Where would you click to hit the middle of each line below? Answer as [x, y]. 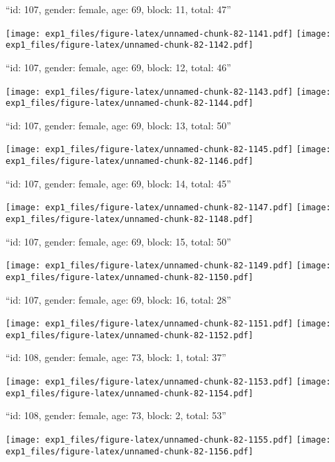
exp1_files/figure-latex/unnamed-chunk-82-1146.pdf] [129, 161]
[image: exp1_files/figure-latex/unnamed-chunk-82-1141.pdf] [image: [169, 34]
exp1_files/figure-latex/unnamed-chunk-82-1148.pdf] [129, 219]
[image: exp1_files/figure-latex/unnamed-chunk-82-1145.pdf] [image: [169, 150]
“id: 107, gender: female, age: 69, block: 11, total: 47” [118, 9]
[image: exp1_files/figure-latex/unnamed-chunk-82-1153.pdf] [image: [169, 382]
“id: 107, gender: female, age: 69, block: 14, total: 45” [118, 183]
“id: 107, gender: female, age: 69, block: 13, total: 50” [118, 125]
